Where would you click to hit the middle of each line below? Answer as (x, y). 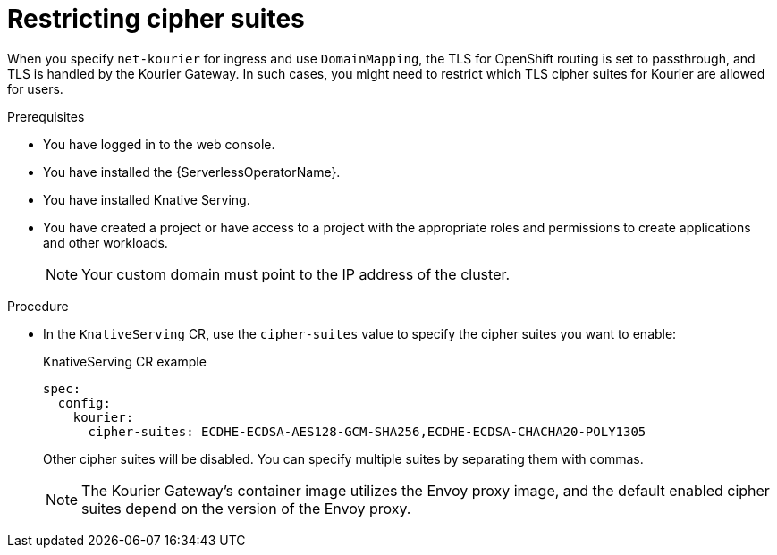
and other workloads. (106, 242)
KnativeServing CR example (125, 361)
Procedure (38, 306)
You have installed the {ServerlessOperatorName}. (192, 172)
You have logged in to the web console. (159, 144)
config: (84, 403)
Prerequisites (46, 116)
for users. (35, 88)
